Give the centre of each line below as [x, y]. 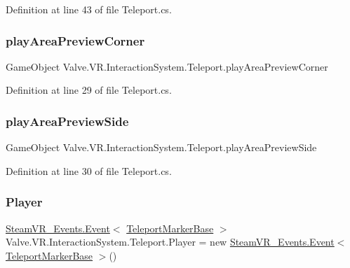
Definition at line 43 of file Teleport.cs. [89, 9]
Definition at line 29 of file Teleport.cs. [89, 90]
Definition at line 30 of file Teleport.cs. [89, 170]
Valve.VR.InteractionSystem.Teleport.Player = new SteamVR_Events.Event [170, 242]
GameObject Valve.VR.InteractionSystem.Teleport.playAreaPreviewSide [161, 147]
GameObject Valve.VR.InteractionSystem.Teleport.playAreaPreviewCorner [167, 66]
